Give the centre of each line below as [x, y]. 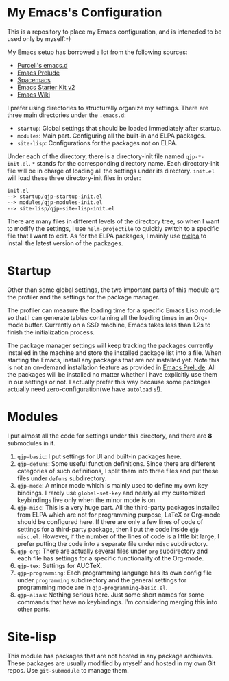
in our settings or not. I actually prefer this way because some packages [109, 382]
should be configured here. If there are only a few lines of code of [110, 521]
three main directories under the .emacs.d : [67, 115]
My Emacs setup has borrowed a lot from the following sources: [97, 52]
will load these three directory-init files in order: [74, 178]
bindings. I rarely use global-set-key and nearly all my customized [111, 493]
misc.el [28, 537]
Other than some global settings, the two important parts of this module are [114, 290]
